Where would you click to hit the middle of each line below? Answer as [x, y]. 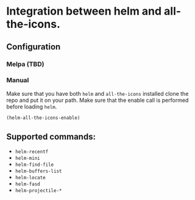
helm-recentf [32, 152]
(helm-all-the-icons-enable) [43, 118]
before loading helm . [32, 106]
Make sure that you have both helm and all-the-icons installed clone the [97, 93]
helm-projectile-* [38, 191]
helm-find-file [34, 165]
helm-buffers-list [38, 171]
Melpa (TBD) [25, 64]
